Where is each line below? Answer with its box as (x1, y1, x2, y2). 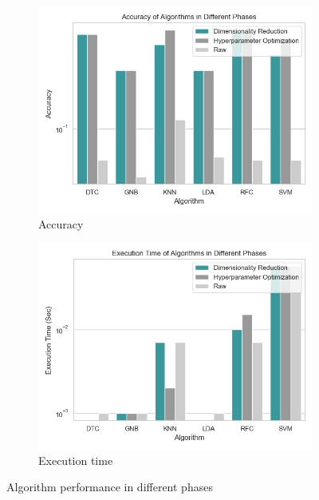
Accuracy (38, 215, 84, 232)
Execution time (38, 451, 113, 468)
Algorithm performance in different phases (6, 478, 213, 495)
